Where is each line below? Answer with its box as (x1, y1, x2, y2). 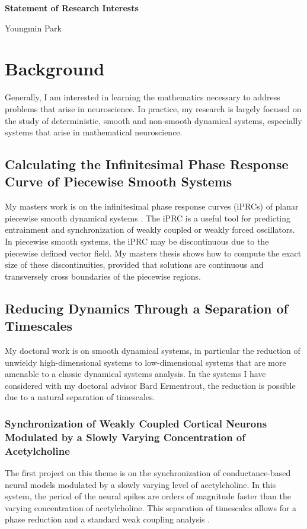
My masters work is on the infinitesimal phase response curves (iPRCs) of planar (5, 200, 299, 213)
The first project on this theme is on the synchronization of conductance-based (5, 467, 291, 479)
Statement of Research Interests (5, 2, 139, 14)
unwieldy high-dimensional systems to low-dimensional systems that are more (5, 356, 286, 368)
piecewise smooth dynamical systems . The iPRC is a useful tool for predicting (5, 211, 291, 224)
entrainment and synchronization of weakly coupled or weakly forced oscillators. (5, 223, 295, 236)
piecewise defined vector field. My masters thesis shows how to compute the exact (5, 246, 302, 259)
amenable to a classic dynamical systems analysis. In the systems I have (5, 368, 266, 380)
